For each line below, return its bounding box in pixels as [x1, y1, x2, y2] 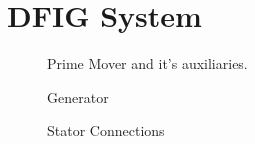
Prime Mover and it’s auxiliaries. [47, 53, 248, 74]
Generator [47, 86, 109, 107]
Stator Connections [47, 120, 165, 141]
